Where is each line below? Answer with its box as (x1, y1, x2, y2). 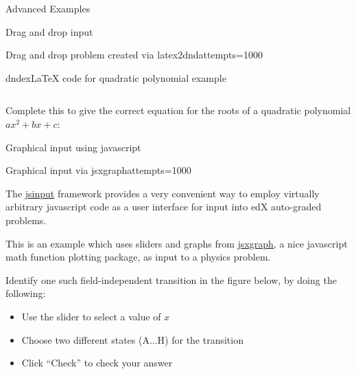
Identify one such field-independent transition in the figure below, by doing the (5, 272, 337, 287)
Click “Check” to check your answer (21, 355, 173, 370)
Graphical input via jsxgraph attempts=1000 (5, 163, 191, 177)
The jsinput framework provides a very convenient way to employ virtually (5, 186, 320, 200)
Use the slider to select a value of (21, 309, 161, 323)
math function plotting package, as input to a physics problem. (5, 250, 271, 264)
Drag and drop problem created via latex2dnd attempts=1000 (5, 47, 263, 62)
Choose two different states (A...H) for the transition (21, 332, 244, 346)
